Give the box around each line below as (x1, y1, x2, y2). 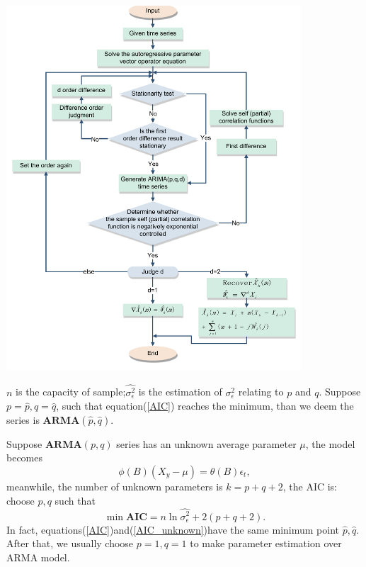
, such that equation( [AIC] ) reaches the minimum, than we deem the (56, 398, 354, 413)
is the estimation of (138, 384, 222, 399)
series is (6, 412, 40, 427)
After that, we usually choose (6, 536, 134, 551)
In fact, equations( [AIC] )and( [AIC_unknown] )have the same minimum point (6, 522, 340, 537)
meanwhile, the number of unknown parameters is (6, 479, 223, 494)
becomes (6, 450, 43, 465)
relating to (238, 384, 284, 399)
